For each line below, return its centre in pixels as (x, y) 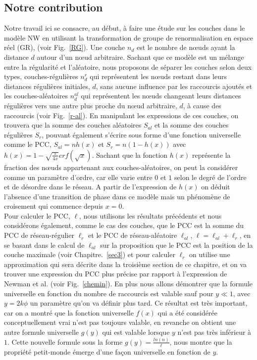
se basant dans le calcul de (44, 245)
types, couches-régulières (41, 76)
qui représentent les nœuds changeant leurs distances (161, 96)
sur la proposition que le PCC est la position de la (177, 245)
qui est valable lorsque (136, 332)
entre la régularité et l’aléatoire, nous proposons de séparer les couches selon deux (128, 67)
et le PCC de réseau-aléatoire (133, 235)
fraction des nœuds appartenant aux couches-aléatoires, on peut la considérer (121, 167)
